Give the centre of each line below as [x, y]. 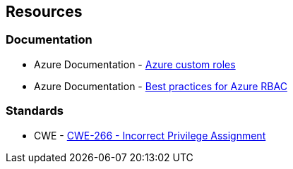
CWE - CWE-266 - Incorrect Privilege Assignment [150, 135]
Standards [35, 111]
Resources [44, 12]
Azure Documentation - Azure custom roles [135, 64]
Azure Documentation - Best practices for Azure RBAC [161, 86]
